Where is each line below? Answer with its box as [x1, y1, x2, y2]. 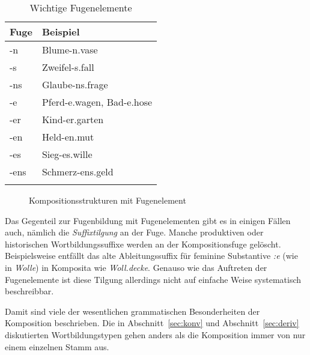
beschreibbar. [5, 285, 54, 297]
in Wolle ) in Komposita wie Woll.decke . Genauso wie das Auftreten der [5, 261, 267, 273]
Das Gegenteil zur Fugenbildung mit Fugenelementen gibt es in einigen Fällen [5, 214, 291, 226]
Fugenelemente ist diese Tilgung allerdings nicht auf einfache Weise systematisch [5, 273, 302, 285]
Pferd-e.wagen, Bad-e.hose [41, 95, 153, 109]
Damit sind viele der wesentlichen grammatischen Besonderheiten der [5, 305, 260, 317]
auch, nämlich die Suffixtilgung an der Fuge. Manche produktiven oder [5, 226, 264, 238]
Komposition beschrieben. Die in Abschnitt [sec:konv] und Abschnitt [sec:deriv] [5, 317, 299, 329]
